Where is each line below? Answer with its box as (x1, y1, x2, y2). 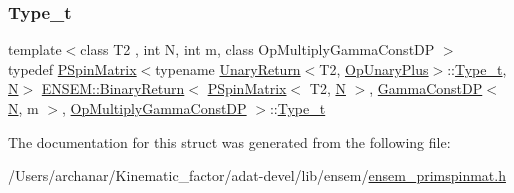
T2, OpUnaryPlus (319, 58, 429, 79)
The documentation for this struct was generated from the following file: (8, 131, 451, 152)
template (8, 39, 62, 60)
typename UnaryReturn (155, 58, 301, 79)
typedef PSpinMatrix (8, 58, 137, 79)
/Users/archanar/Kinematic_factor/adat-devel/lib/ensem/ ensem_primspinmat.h (8, 165, 506, 186)
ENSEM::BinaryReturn (41, 78, 185, 99)
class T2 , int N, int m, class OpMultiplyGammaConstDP (80, 39, 435, 60)
